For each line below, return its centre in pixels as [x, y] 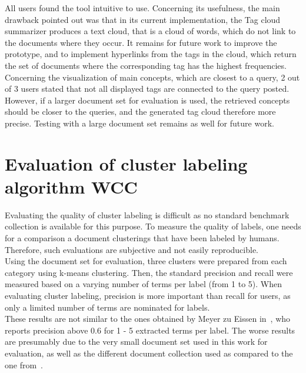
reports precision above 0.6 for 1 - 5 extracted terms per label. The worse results [150, 330]
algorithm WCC [71, 186]
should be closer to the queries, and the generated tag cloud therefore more [140, 111]
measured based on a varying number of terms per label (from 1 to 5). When [144, 284]
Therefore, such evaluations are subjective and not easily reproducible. [132, 249]
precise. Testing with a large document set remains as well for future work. [139, 123]
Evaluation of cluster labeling [126, 163]
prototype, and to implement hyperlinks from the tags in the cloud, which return [151, 54]
